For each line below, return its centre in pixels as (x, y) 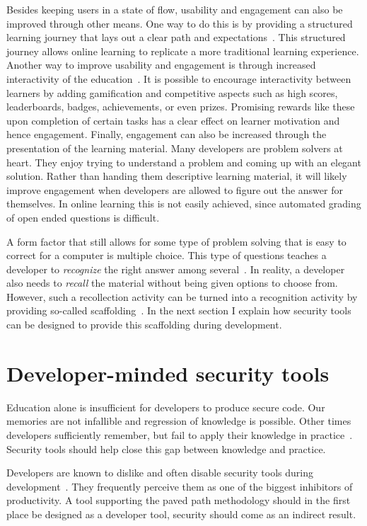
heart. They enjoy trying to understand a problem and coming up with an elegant (184, 162)
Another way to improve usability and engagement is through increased (161, 65)
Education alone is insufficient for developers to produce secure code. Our (166, 407)
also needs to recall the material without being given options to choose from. (172, 283)
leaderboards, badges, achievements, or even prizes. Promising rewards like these (181, 107)
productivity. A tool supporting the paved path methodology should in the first (179, 500)
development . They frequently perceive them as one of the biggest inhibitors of (180, 486)
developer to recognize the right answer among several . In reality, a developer (176, 269)
